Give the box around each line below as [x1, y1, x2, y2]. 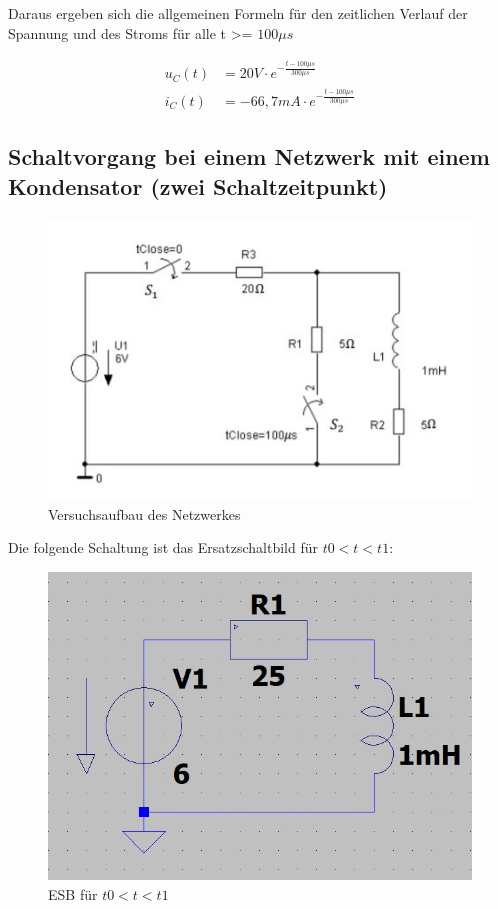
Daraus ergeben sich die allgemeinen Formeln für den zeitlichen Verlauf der [8, 3, 468, 23]
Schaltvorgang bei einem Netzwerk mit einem [8, 141, 490, 172]
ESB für [48, 884, 98, 904]
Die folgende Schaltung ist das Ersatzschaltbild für [8, 537, 318, 558]
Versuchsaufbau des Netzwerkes [48, 503, 241, 524]
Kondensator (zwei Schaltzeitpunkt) [8, 170, 388, 201]
